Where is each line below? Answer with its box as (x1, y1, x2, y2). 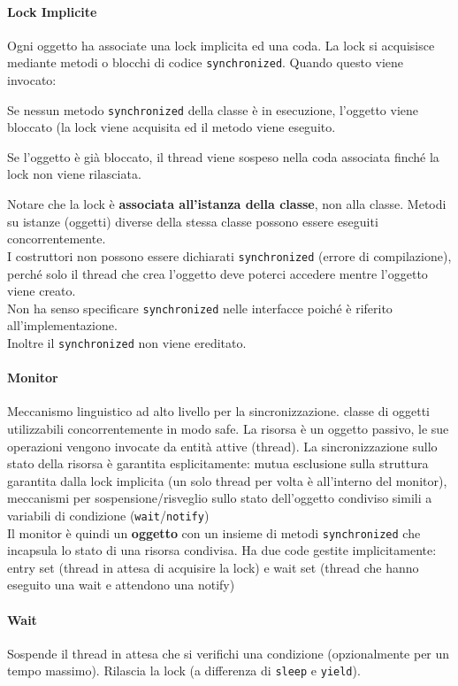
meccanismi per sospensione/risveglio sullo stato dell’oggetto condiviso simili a (7, 489, 432, 507)
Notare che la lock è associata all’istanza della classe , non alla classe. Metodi (7, 195, 447, 213)
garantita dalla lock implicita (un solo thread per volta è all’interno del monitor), (7, 471, 447, 489)
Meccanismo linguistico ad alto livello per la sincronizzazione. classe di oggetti (7, 402, 430, 420)
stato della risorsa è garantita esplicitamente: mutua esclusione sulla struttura (7, 454, 429, 473)
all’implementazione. (7, 316, 118, 335)
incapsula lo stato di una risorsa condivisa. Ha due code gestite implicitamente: (7, 541, 437, 559)
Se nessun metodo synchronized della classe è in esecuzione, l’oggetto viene (7, 100, 419, 119)
